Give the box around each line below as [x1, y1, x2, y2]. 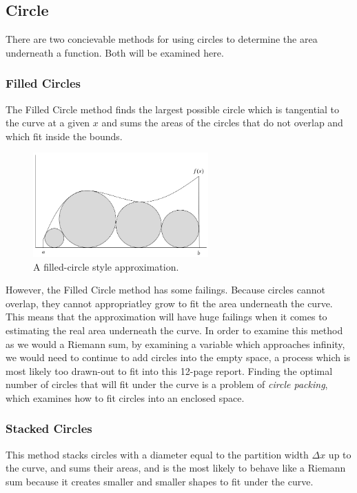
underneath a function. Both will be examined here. [6, 45, 224, 59]
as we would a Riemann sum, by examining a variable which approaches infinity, [6, 336, 345, 351]
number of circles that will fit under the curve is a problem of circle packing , [6, 377, 328, 391]
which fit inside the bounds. [6, 128, 123, 143]
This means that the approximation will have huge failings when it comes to [6, 309, 327, 324]
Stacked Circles [6, 420, 92, 437]
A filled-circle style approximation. [33, 259, 179, 273]
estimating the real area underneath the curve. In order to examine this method [6, 322, 343, 337]
